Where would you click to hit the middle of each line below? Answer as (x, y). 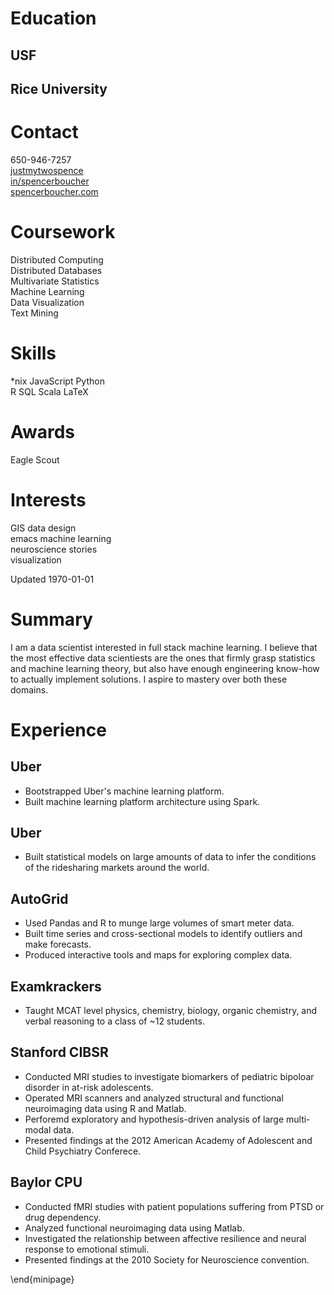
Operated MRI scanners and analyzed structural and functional (154, 1098)
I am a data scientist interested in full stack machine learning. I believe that (164, 647)
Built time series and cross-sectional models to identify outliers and (163, 934)
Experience (58, 729)
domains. (29, 689)
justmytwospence (47, 170)
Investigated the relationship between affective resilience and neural (165, 1238)
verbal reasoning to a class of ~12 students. (114, 1021)
